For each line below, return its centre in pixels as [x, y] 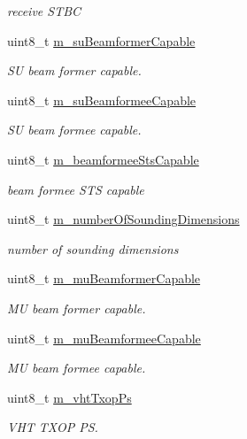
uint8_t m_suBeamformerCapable [101, 40]
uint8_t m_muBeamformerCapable [104, 278]
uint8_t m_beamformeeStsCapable [103, 159]
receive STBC [44, 11]
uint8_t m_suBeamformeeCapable [102, 100]
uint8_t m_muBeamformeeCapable [104, 338]
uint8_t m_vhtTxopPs [69, 397]
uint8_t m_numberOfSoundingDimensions [123, 219]
